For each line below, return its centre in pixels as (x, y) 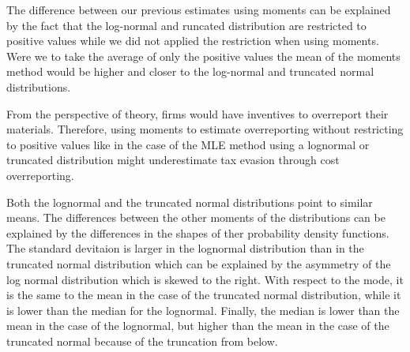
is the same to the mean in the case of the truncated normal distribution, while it (204, 295)
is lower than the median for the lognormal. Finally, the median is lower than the (203, 310)
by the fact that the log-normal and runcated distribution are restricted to (186, 25)
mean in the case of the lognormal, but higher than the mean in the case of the (198, 326)
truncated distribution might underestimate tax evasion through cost (173, 160)
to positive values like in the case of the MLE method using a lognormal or (188, 144)
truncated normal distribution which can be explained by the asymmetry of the (199, 263)
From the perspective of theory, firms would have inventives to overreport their (197, 113)
